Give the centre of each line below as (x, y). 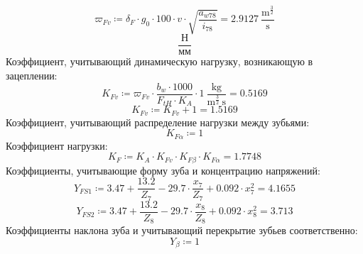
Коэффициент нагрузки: (57, 145)
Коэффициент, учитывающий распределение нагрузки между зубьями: (158, 122)
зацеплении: (32, 75)
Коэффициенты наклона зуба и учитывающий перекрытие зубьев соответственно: (182, 230)
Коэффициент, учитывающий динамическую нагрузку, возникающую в (159, 61)
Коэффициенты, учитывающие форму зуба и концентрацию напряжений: (163, 170)
